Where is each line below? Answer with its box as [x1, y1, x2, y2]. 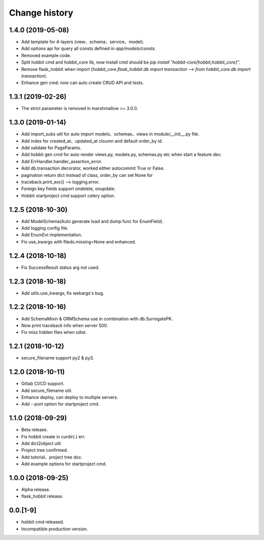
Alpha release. [21, 487, 51, 493]
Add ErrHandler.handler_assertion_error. [21, 158, 103, 164]
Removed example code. [21, 52, 71, 58]
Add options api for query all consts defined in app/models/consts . [21, 45, 156, 51]
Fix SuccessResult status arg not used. [21, 264, 100, 270]
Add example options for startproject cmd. [21, 461, 107, 467]
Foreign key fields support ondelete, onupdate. [21, 186, 116, 192]
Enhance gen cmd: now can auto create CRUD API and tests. [21, 80, 144, 86]
